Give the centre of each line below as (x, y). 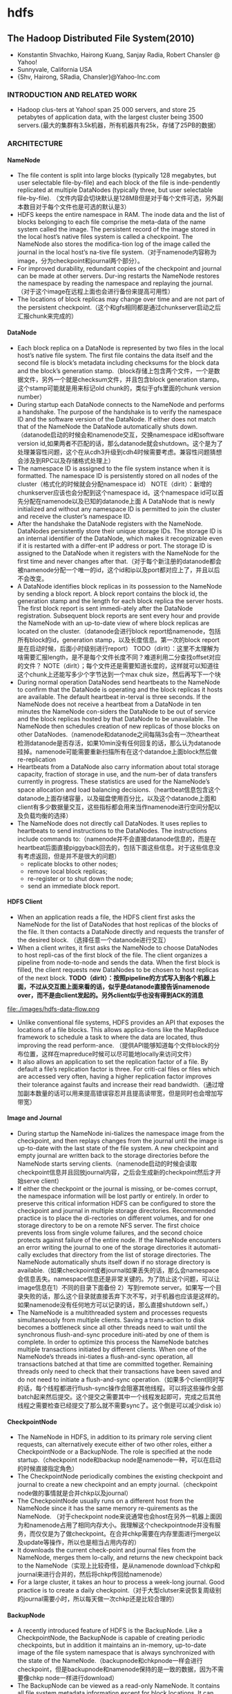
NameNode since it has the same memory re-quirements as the (107, 1508)
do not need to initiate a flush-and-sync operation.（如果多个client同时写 (121, 1380)
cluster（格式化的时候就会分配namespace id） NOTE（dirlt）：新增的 (115, 484)
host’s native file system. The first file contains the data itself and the (115, 355)
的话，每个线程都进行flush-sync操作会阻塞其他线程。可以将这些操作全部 (120, 1388)
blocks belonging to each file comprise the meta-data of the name (111, 222)
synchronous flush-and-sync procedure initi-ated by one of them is (113, 1335)
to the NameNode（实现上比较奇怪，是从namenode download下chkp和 (119, 1565)
